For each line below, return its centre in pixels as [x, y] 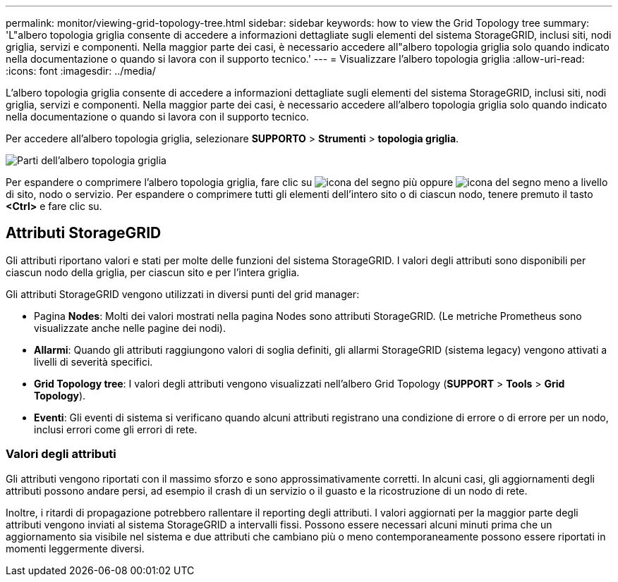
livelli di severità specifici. [93, 361]
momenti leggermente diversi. [75, 548]
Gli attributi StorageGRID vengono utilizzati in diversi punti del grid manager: [183, 294]
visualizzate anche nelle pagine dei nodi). [130, 328]
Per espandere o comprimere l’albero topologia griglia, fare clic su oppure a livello [307, 182]
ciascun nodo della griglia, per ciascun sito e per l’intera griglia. [153, 272]
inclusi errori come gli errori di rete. [116, 429]
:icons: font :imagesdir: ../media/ [81, 71]
